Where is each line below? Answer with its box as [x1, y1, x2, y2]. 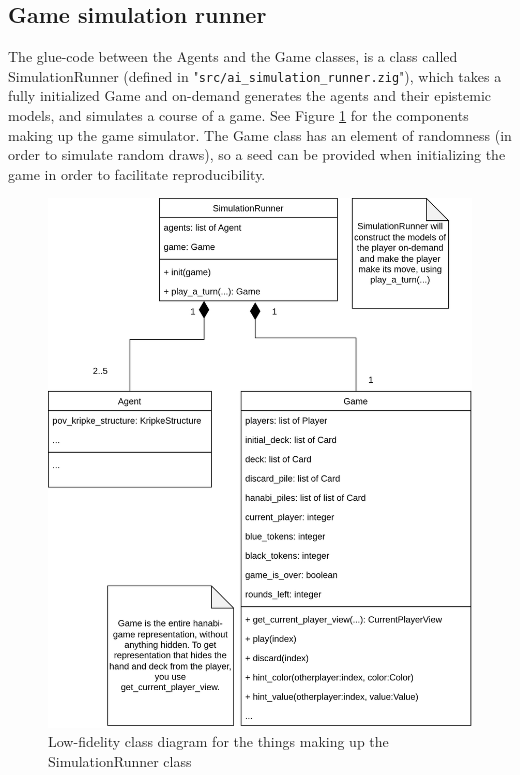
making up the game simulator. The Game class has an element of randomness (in [8, 124, 512, 145]
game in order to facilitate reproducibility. [8, 163, 266, 184]
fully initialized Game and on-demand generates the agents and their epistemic [8, 85, 492, 106]
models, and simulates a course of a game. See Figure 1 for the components [8, 105, 469, 126]
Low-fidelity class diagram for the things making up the [48, 731, 389, 752]
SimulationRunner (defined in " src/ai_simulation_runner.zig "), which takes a [8, 65, 502, 86]
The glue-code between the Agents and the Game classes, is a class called [8, 46, 458, 67]
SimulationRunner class [48, 751, 192, 772]
